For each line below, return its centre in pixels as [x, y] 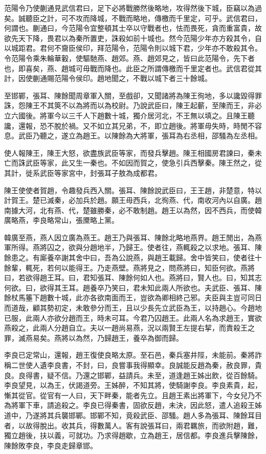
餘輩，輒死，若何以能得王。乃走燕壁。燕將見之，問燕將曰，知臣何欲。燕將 [129, 267]
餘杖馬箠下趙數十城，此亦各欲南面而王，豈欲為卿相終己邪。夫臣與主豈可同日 [133, 297]
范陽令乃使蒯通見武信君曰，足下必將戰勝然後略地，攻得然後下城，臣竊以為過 [133, 8]
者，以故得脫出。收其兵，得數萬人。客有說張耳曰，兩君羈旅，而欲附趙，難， [133, 425]
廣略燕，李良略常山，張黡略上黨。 [61, 220]
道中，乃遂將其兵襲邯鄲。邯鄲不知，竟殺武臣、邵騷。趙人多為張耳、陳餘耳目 [133, 415]
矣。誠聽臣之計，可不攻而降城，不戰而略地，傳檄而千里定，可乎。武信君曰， [133, 18]
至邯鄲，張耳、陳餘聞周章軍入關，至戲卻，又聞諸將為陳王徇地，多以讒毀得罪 [133, 95]
